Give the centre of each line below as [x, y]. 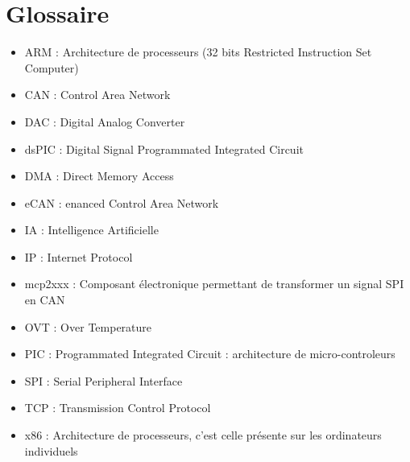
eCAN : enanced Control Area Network [122, 202]
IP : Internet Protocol [79, 256]
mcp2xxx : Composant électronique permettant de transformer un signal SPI [214, 284]
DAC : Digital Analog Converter [105, 121]
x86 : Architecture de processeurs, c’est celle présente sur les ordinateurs [203, 435]
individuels [51, 450]
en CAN [45, 300]
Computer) [52, 67]
